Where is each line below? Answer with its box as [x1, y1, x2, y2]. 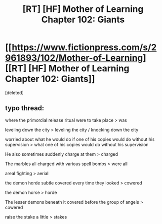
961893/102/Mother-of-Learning [5, 52, 143, 64]
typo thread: [5, 104, 44, 112]
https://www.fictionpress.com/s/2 [11, 42, 157, 53]
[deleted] [5, 90, 24, 95]
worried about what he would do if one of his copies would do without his [5, 136, 155, 142]
